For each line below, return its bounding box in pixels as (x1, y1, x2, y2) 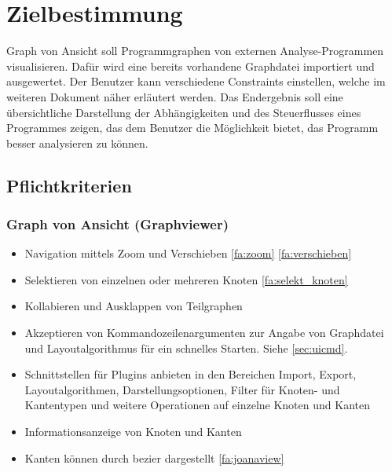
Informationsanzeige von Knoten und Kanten (24, 423, 242, 440)
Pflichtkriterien (6, 173, 132, 197)
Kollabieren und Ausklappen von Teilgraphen (24, 298, 243, 314)
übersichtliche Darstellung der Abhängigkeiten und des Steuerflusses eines (6, 104, 361, 120)
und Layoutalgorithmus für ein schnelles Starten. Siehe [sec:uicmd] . (24, 339, 348, 356)
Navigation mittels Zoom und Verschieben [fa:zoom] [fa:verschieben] (24, 245, 352, 262)
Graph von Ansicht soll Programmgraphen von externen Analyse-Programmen (6, 42, 384, 59)
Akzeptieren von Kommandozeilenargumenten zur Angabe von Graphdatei (24, 324, 384, 341)
